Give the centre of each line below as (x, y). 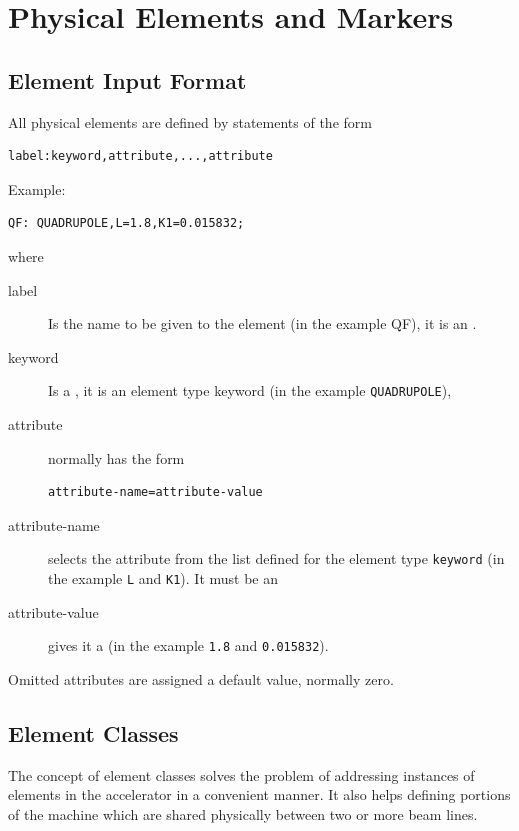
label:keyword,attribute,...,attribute (140, 156)
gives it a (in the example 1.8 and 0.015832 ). (188, 645)
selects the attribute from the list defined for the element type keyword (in (276, 558)
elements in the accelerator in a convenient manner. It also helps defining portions (259, 794)
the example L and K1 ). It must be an (163, 578)
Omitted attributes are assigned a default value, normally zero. (201, 678)
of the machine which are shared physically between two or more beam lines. (243, 813)
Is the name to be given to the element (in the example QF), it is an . (262, 323)
